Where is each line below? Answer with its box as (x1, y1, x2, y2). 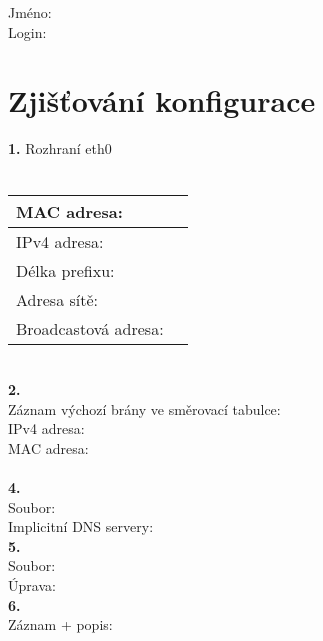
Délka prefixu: (16, 258, 115, 282)
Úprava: (8, 575, 56, 596)
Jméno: (8, 2, 52, 22)
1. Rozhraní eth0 (8, 138, 112, 159)
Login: (8, 21, 47, 42)
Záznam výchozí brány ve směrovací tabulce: (8, 398, 281, 419)
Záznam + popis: (8, 614, 113, 635)
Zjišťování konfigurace (8, 80, 316, 121)
